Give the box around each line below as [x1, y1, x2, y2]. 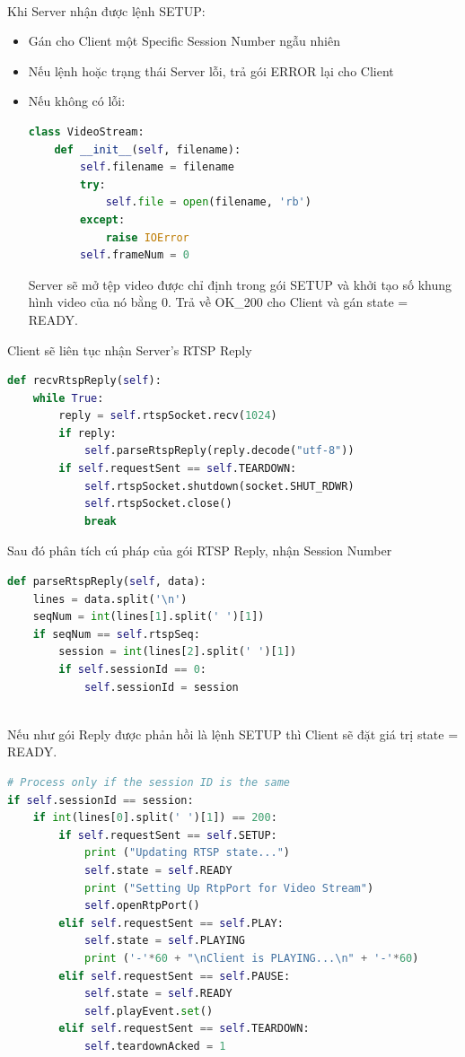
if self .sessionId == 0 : [58, 663, 207, 676]
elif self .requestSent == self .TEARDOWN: [58, 1022, 310, 1035]
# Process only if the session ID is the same [7, 775, 290, 789]
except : [80, 213, 126, 226]
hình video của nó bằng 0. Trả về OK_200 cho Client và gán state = [28, 293, 408, 311]
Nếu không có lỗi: [28, 92, 126, 110]
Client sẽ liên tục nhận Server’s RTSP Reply [7, 340, 252, 359]
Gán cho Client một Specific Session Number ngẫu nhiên [28, 31, 340, 50]
